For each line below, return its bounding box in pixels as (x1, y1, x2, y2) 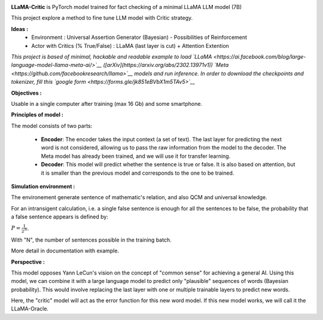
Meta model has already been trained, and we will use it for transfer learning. (41, 153, 231, 160)
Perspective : (11, 258, 45, 266)
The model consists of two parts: (11, 122, 93, 129)
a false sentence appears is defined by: (11, 213, 109, 221)
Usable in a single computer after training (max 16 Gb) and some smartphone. (11, 100, 203, 107)
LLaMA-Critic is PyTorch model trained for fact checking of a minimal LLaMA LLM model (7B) (11, 4, 242, 10)
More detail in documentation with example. (11, 247, 120, 254)
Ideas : (11, 25, 29, 32)
